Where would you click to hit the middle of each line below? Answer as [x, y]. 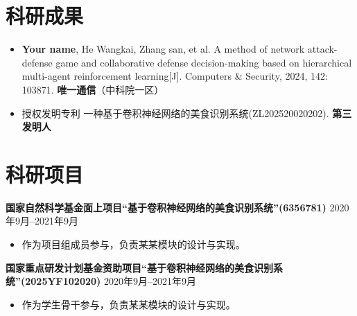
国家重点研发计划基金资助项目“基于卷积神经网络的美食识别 [139, 267]
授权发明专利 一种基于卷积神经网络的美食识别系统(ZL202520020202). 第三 [187, 113]
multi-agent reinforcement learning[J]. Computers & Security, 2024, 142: [175, 76]
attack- [322, 49]
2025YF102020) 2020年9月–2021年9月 [111, 281]
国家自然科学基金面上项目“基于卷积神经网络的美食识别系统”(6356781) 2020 [177, 207]
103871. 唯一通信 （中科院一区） [93, 89]
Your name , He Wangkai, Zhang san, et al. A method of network [163, 49]
